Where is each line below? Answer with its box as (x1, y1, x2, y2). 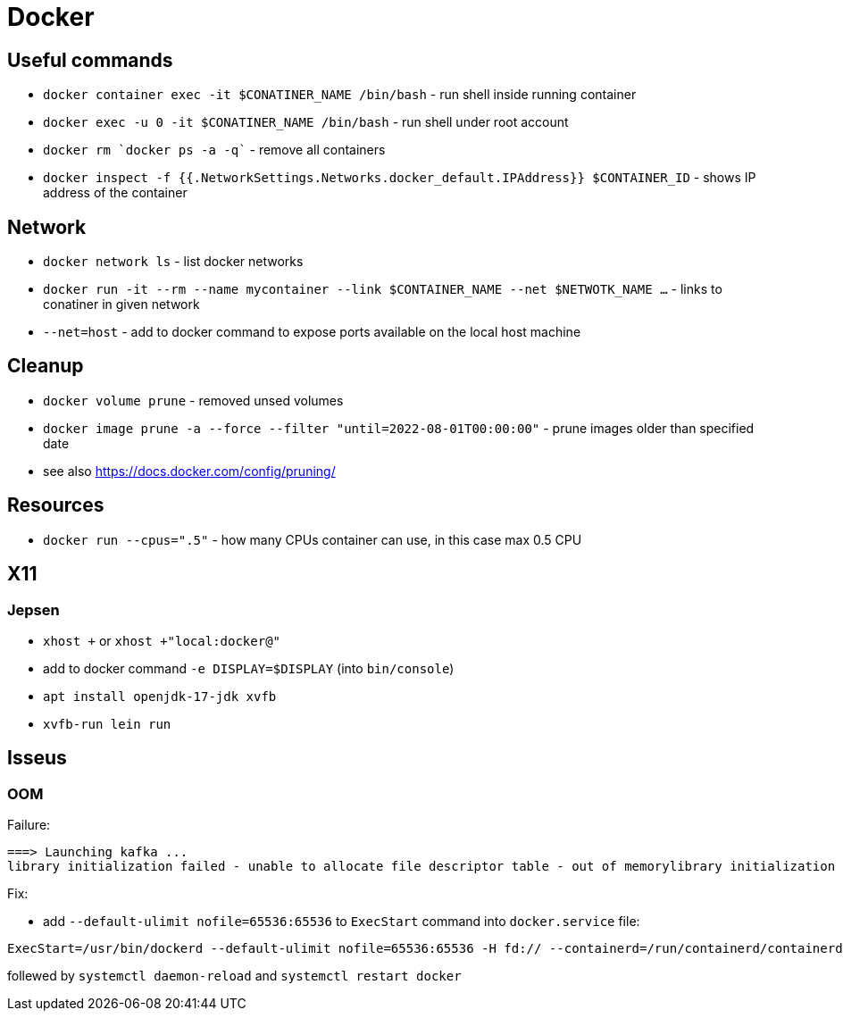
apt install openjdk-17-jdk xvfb (43, 688, 277, 704)
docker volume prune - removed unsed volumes (43, 392, 344, 408)
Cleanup (7, 355, 84, 378)
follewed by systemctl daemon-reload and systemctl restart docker (7, 968, 462, 984)
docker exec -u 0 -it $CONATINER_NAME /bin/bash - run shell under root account (43, 114, 569, 130)
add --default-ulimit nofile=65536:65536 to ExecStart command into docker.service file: (43, 914, 640, 930)
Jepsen (7, 600, 60, 619)
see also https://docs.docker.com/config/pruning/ (43, 463, 336, 479)
